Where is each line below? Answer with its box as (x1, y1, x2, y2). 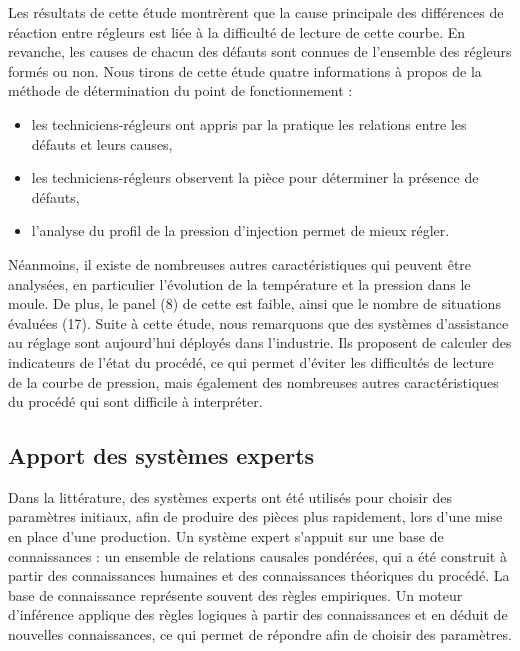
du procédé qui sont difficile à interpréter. (8, 391, 263, 412)
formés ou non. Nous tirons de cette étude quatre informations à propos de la (8, 60, 482, 81)
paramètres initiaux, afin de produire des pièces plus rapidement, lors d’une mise (8, 506, 503, 527)
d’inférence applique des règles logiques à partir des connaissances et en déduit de (8, 604, 508, 625)
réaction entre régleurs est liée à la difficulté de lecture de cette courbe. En (8, 21, 466, 42)
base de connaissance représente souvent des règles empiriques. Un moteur (8, 584, 463, 605)
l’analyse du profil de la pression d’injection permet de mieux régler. (31, 220, 450, 241)
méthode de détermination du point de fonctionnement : (8, 80, 353, 101)
